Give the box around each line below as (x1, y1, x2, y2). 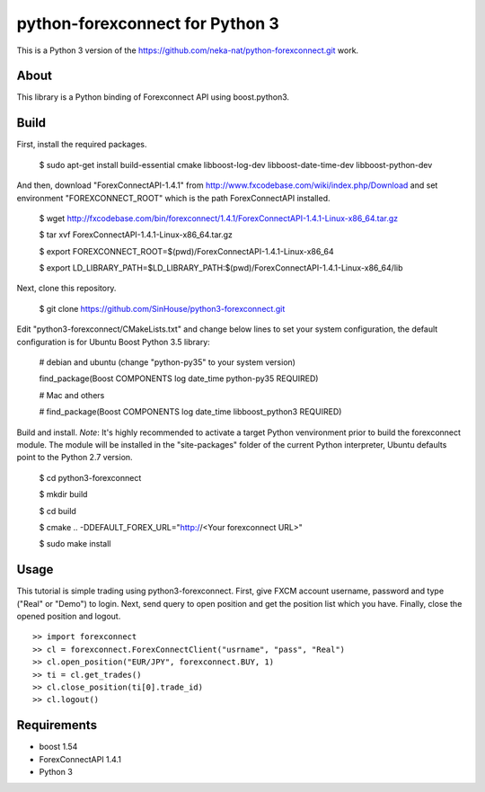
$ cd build (39, 505, 76, 516)
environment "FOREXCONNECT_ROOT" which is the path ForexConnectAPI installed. (16, 192, 331, 203)
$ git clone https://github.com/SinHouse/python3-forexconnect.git (39, 303, 286, 314)
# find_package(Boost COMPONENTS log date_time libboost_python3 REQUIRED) (39, 406, 342, 417)
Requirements (16, 717, 98, 733)
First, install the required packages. (16, 139, 147, 150)
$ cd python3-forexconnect (39, 472, 142, 483)
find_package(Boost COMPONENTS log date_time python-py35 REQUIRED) (39, 373, 319, 384)
